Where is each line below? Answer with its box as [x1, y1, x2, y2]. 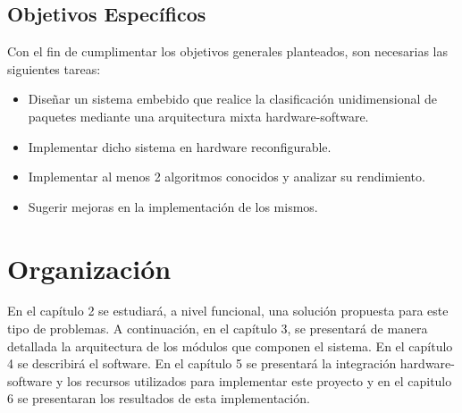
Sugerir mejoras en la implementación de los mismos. [28, 197, 318, 215]
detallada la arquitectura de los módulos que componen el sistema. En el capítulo [7, 336, 453, 355]
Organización [7, 249, 172, 286]
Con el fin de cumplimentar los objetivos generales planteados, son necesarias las [7, 42, 449, 61]
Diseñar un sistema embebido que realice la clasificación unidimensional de [28, 89, 437, 108]
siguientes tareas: [7, 59, 101, 78]
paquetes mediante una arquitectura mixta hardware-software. [28, 106, 369, 125]
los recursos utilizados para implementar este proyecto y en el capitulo [66, 371, 452, 390]
